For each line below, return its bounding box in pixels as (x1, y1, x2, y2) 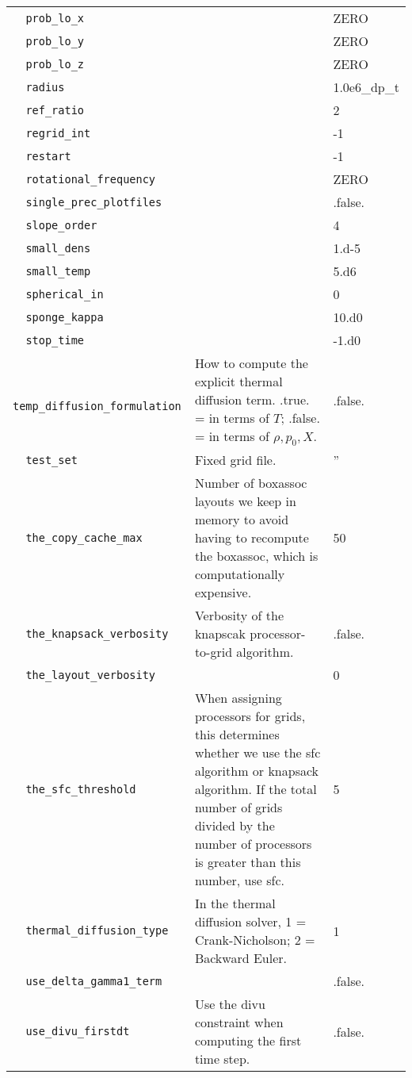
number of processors (194, 834, 312, 854)
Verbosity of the (194, 606, 284, 625)
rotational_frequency (25, 172, 156, 186)
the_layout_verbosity (25, 668, 156, 681)
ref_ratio (25, 103, 85, 117)
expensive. (194, 583, 252, 602)
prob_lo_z (25, 57, 85, 71)
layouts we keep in (194, 492, 296, 511)
